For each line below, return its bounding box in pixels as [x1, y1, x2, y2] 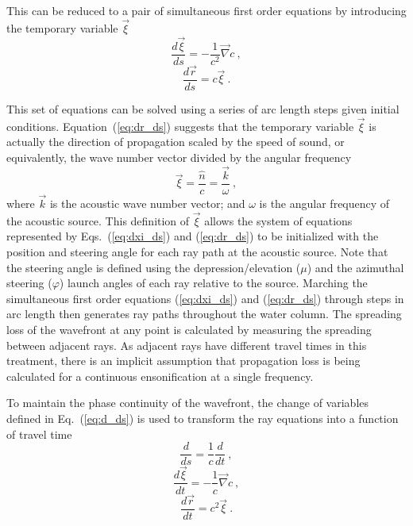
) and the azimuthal [307, 259, 404, 275]
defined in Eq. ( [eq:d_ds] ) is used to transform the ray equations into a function [6, 410, 399, 426]
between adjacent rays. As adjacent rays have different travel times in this [6, 336, 367, 353]
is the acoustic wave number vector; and [49, 195, 245, 212]
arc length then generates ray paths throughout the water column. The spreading [6, 305, 402, 322]
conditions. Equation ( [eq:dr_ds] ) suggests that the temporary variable [6, 117, 354, 134]
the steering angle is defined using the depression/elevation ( [6, 259, 301, 275]
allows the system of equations [204, 212, 353, 228]
